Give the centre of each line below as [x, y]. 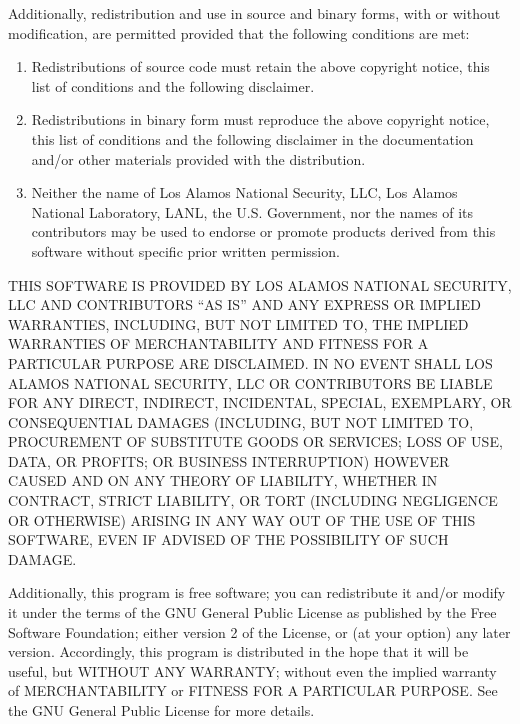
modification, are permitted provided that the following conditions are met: [239, 32]
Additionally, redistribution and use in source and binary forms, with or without [254, 13]
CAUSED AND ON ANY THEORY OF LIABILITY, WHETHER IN [223, 480]
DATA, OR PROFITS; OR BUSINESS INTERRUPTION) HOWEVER [229, 460]
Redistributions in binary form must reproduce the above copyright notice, [260, 119]
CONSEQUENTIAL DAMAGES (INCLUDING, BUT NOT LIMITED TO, [241, 421]
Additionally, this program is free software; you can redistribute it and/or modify [257, 592]
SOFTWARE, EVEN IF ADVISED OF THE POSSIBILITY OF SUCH [228, 539]
